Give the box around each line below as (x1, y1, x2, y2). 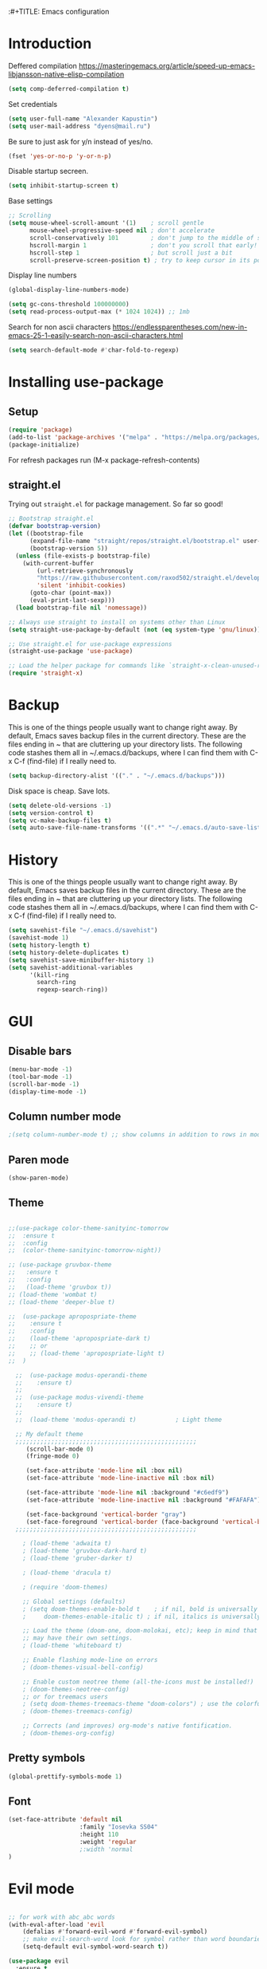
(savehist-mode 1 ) (8, 934, 69, 942)
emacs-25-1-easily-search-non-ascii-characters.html (8, 331, 184, 341)
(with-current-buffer (22, 559, 94, 567)
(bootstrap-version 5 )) (29, 544, 109, 553)
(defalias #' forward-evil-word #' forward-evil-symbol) (22, 1928, 208, 1936)
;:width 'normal (79, 1845, 133, 1853)
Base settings (8, 196, 53, 206)
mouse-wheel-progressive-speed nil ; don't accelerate (29, 226, 215, 234)
